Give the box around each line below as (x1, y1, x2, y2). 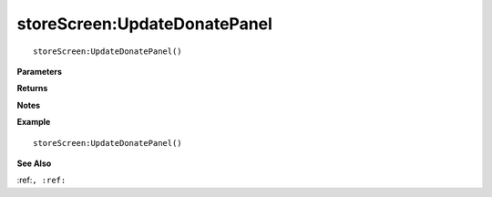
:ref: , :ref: (16, 174, 67, 186)
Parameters (16, 66, 63, 77)
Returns (16, 83, 48, 94)
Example (16, 117, 51, 128)
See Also (16, 158, 52, 169)
